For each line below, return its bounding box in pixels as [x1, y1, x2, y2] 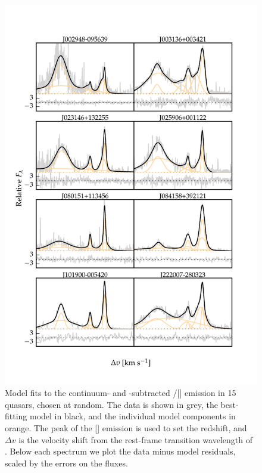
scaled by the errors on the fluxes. [5, 456, 128, 469]
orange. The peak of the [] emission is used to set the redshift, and [5, 421, 247, 434]
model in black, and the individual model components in [30, 410, 236, 422]
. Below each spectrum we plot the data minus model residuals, [5, 445, 236, 457]
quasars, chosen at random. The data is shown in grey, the [5, 398, 218, 410]
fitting [5, 410, 27, 422]
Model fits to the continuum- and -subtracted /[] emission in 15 [5, 387, 236, 399]
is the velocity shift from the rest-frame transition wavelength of [18, 433, 252, 446]
